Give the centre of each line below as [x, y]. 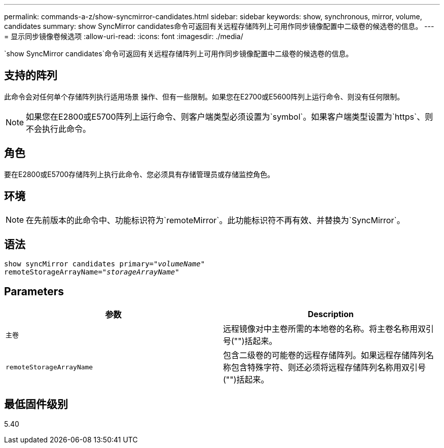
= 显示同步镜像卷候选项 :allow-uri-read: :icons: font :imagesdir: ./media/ [124, 36]
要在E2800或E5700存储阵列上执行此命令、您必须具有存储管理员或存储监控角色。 [139, 174]
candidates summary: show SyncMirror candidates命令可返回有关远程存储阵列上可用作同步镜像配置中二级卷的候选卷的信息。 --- [219, 26]
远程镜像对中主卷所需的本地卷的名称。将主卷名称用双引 [329, 329]
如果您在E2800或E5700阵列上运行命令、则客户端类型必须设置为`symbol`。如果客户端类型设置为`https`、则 [230, 116]
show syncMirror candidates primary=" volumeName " [105, 264]
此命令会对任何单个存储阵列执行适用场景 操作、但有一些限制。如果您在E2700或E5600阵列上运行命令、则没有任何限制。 [204, 96]
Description [331, 314]
